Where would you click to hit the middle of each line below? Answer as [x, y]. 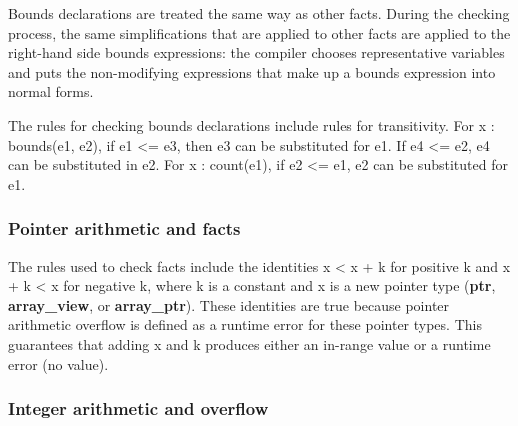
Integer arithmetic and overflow [138, 408]
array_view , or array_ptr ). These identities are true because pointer [229, 304]
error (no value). [58, 363]
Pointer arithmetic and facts [124, 228]
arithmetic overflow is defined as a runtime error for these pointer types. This [245, 324]
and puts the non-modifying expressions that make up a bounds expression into [252, 71]
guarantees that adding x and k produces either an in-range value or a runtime [249, 343]
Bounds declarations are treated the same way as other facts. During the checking [259, 13]
